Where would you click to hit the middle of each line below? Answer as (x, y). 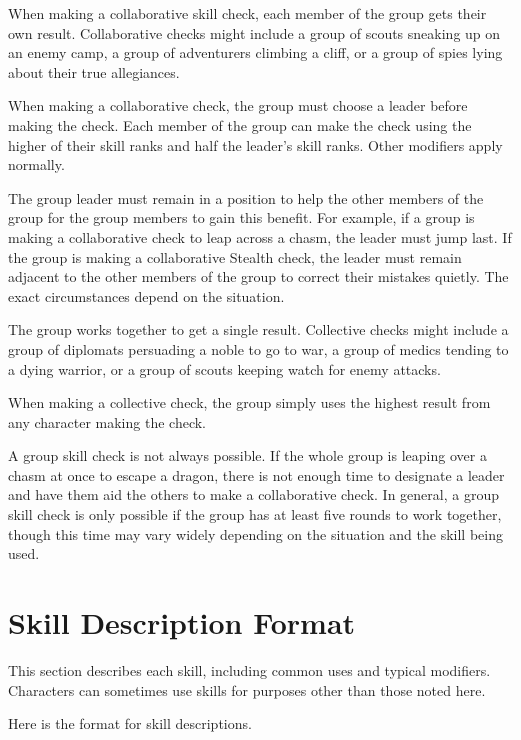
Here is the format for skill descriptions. (130, 723)
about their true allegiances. (94, 71)
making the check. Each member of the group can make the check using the (240, 124)
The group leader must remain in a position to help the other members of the (246, 197)
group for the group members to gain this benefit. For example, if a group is (241, 217)
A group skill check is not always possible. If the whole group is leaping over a (247, 455)
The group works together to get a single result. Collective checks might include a (258, 329)
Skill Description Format (182, 622)
